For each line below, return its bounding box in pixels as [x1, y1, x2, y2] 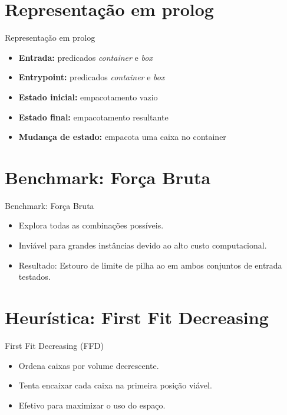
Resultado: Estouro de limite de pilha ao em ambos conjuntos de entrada [18, 259, 282, 271]
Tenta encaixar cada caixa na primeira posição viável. [18, 379, 212, 391]
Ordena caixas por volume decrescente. [18, 359, 159, 371]
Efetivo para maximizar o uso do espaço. [18, 398, 166, 411]
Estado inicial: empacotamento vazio [18, 90, 158, 103]
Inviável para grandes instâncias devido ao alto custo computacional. [18, 239, 267, 251]
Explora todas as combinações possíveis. [18, 219, 164, 231]
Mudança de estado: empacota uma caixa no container [18, 130, 226, 143]
